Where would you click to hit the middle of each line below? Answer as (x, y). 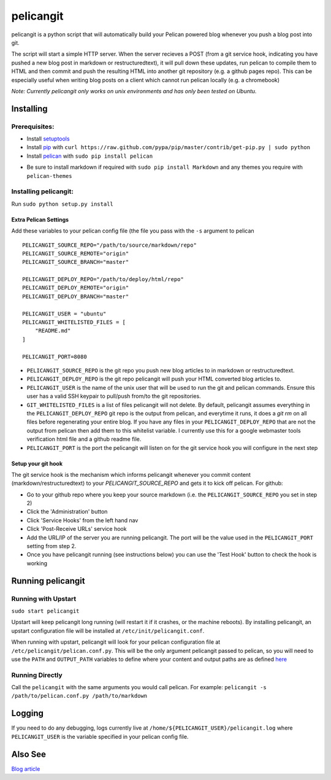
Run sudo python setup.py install (62, 204)
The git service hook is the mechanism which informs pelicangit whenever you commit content (131, 474)
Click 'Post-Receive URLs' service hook (77, 529)
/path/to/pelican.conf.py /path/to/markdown (79, 696)
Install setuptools (48, 139)
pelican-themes (50, 176)
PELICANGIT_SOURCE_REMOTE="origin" (76, 253)
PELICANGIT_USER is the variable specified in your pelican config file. (100, 736)
